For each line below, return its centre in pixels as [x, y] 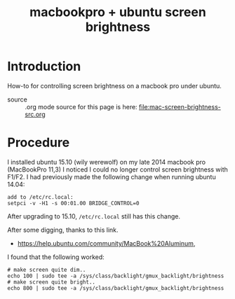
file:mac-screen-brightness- [180, 106]
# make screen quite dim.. [47, 270]
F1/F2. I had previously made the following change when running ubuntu [112, 176]
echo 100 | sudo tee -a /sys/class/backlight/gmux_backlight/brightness [116, 276]
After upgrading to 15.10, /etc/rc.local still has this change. [94, 216]
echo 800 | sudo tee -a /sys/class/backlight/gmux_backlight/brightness [116, 288]
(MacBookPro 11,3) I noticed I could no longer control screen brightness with [117, 169]
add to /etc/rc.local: [40, 197]
